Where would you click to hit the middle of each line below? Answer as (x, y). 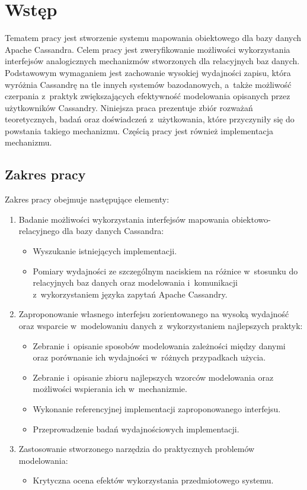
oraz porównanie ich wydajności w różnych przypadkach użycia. (149, 357)
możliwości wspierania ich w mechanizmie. (110, 389)
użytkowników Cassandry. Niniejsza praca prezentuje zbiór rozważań (129, 107)
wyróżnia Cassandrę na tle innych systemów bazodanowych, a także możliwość (148, 84)
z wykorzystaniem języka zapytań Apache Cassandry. (130, 294)
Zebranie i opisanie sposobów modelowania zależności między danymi (159, 345)
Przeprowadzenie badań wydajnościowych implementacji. (136, 429)
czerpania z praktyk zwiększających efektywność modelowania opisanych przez (148, 96)
